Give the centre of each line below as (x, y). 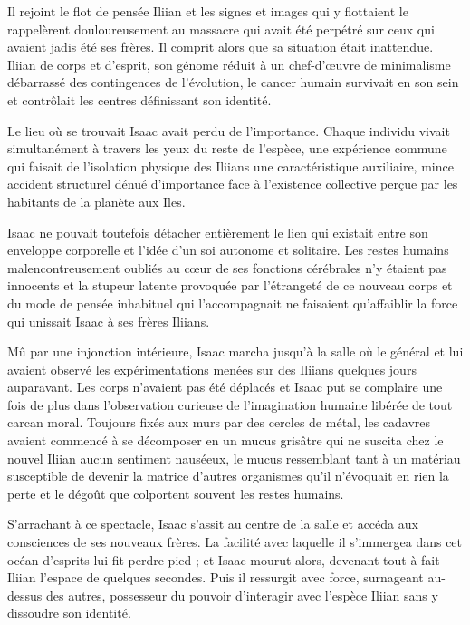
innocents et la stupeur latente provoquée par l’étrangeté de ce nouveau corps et (230, 285)
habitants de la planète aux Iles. (96, 201)
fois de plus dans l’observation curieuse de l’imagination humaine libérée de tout (230, 404)
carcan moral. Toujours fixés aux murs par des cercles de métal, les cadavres (219, 422)
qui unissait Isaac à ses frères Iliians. (109, 321)
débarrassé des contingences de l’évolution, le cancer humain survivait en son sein (233, 82)
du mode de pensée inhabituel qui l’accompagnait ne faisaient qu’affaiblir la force (233, 303)
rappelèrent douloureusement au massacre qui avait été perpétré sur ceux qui (221, 29)
